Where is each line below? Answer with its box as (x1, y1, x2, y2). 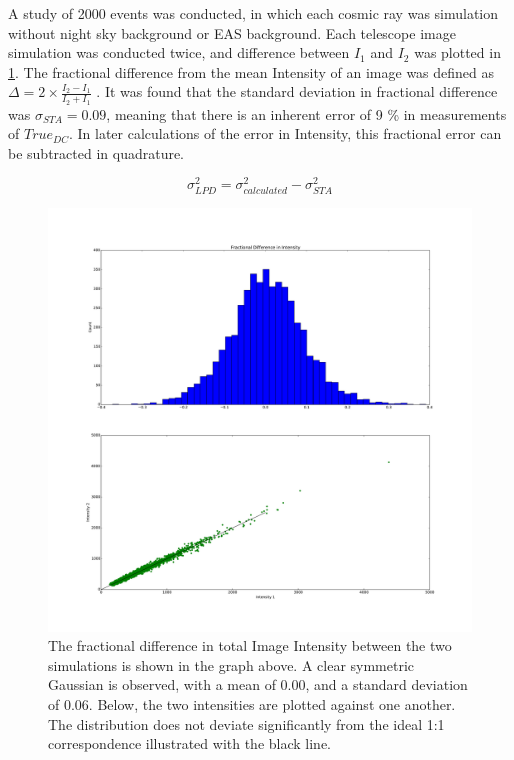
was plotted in (414, 42, 501, 63)
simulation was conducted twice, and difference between (8, 42, 350, 63)
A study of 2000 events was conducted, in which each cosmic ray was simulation (8, 3, 499, 23)
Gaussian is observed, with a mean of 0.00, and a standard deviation (48, 674, 468, 695)
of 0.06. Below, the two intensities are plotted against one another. (48, 694, 456, 714)
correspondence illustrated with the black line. (48, 733, 332, 754)
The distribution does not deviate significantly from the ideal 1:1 (48, 713, 445, 734)
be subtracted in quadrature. (8, 142, 185, 163)
